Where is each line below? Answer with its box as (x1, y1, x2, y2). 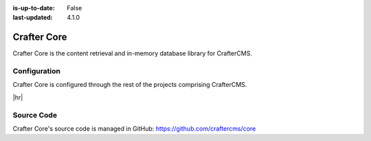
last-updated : (12, 14, 53, 22)
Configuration (12, 66, 61, 76)
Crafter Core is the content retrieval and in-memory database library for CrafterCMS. (12, 49, 252, 57)
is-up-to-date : (12, 4, 55, 12)
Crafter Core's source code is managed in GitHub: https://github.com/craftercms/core (12, 124, 256, 133)
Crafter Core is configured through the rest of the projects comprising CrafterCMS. (12, 81, 247, 89)
